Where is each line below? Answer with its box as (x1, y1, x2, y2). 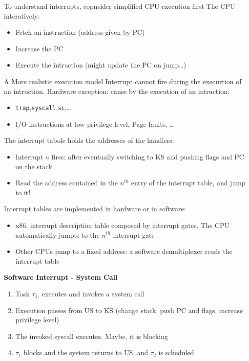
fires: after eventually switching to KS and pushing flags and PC (51, 152, 244, 161)
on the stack (15, 161, 52, 171)
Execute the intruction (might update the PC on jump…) (15, 60, 187, 70)
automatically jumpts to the (15, 229, 100, 240)
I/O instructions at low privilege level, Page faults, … (15, 118, 174, 129)
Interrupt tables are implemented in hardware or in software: (4, 203, 186, 214)
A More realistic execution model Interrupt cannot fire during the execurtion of (4, 76, 242, 86)
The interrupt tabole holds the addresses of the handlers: (4, 135, 174, 145)
